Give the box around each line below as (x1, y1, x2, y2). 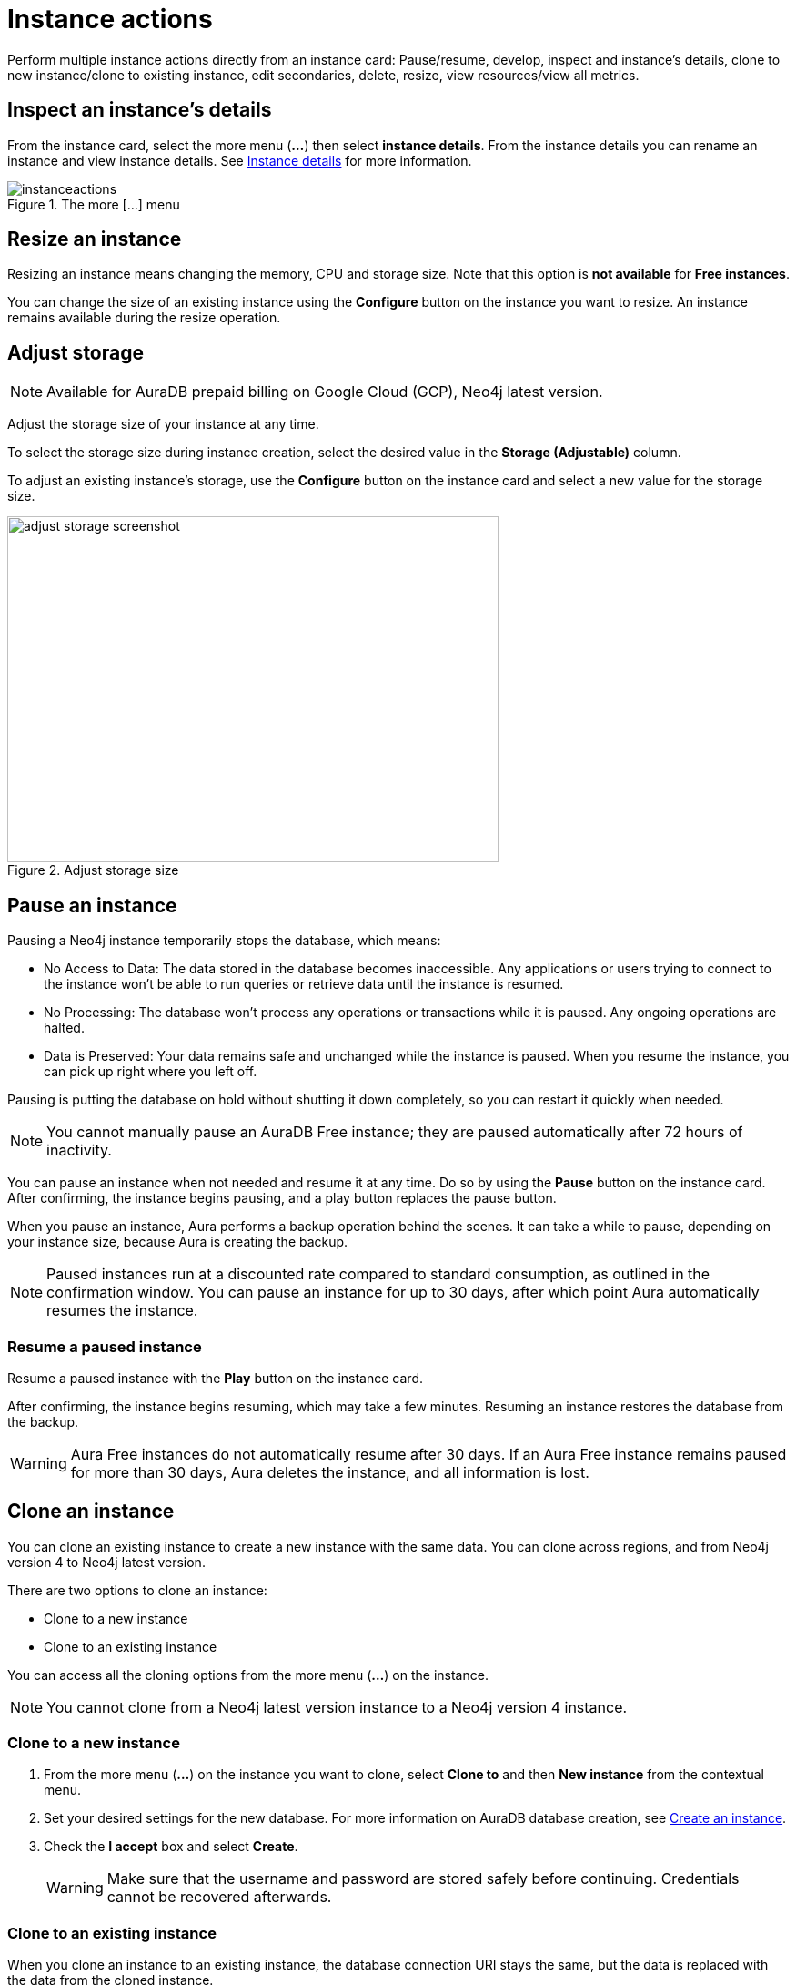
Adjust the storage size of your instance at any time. (7, 416, 319, 433)
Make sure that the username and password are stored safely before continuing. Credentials (106, 1869, 740, 1888)
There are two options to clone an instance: (7, 1582, 267, 1598)
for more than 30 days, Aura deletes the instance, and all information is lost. (70, 1462, 589, 1481)
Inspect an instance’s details (7, 98, 272, 122)
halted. (44, 1020, 85, 1036)
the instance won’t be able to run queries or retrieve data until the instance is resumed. (44, 976, 564, 992)
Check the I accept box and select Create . (44, 1838, 298, 1855)
